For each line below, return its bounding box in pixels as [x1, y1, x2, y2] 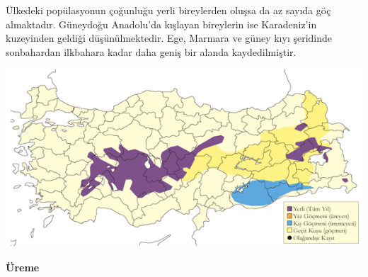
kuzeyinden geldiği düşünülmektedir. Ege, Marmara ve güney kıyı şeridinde [6, 30, 333, 45]
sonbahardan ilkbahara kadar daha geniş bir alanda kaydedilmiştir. [6, 44, 297, 59]
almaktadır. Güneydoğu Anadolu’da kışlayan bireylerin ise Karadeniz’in [6, 16, 317, 31]
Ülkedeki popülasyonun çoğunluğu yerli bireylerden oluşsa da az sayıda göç [6, 3, 331, 17]
